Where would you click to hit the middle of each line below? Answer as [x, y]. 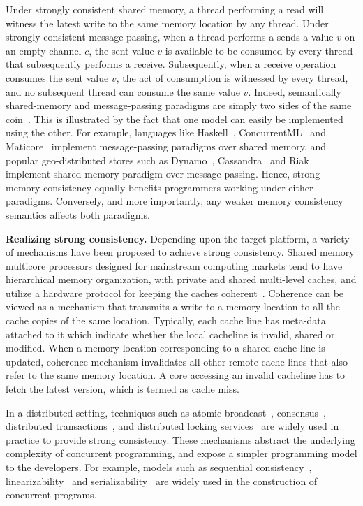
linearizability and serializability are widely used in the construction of [162, 480]
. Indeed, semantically [295, 91]
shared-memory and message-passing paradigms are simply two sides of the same [179, 105]
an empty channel [44, 50]
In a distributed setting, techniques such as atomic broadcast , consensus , [166, 412]
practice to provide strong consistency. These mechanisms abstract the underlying [180, 439]
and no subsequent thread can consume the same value [123, 91]
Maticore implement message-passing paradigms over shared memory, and [166, 146]
